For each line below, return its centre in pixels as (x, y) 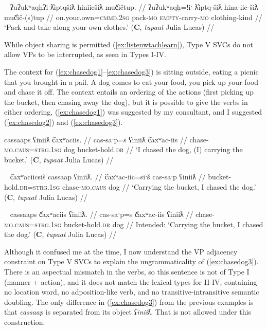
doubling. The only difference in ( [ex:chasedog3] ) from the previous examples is (129, 301)
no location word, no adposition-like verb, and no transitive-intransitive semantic (132, 292)
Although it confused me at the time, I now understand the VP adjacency (121, 251)
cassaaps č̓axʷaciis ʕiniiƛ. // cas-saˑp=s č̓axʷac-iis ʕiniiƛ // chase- (112, 214)
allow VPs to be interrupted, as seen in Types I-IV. (85, 54)
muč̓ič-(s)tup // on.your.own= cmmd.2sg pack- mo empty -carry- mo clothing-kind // (133, 17)
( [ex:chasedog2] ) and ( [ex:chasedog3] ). (64, 122)
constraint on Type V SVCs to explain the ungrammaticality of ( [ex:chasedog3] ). (131, 261)
